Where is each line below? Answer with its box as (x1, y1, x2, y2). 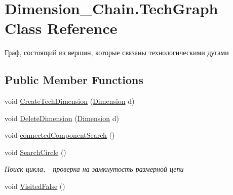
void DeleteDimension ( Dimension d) (5, 112, 119, 123)
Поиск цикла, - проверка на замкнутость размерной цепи (5, 164, 184, 174)
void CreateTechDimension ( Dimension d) (5, 96, 135, 106)
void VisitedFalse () (5, 181, 65, 191)
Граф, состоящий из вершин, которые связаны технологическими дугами (5, 47, 229, 58)
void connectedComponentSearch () (5, 130, 115, 140)
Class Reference (5, 18, 118, 38)
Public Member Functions (5, 72, 143, 88)
